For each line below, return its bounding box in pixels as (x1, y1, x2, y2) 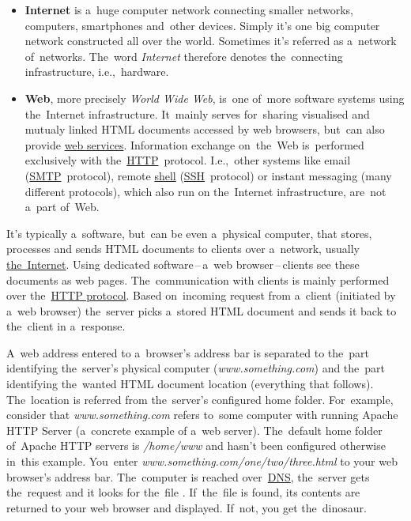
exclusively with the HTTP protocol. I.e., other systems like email (25, 152, 351, 168)
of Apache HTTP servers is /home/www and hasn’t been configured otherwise (6, 437, 386, 454)
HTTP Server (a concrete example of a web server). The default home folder (6, 421, 383, 438)
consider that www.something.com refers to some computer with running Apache (6, 406, 398, 423)
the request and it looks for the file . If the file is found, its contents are (6, 484, 360, 500)
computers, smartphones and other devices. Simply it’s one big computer (25, 17, 380, 33)
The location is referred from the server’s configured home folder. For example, (6, 391, 394, 407)
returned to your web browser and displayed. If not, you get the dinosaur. (6, 499, 367, 515)
